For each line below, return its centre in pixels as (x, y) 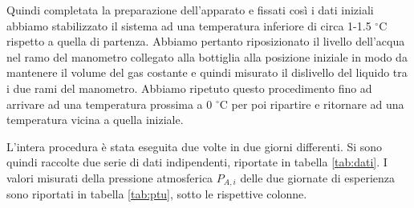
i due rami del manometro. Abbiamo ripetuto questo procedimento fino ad (189, 88)
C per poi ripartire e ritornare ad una (312, 104)
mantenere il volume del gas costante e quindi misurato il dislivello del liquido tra (207, 72)
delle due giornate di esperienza (318, 177)
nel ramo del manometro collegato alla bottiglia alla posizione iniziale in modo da (207, 56)
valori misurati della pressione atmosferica (110, 177)
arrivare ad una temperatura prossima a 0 (110, 104)
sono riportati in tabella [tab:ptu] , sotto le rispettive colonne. (157, 194)
